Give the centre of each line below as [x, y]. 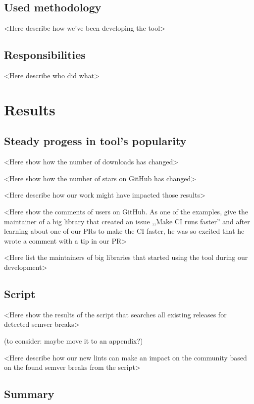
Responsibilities [45, 55]
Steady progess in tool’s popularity [95, 141]
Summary [29, 394]
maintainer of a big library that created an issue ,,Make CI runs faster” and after [127, 221]
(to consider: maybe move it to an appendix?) [74, 340]
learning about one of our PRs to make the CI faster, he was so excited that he [124, 231]
